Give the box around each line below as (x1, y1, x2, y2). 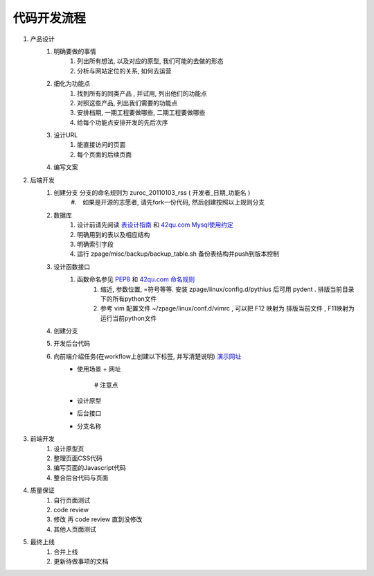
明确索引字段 (77, 240, 114, 248)
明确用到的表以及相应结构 (77, 230, 150, 238)
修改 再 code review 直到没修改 (53, 515, 143, 523)
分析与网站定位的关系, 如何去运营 (77, 67, 172, 75)
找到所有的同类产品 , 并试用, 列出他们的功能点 (77, 89, 207, 97)
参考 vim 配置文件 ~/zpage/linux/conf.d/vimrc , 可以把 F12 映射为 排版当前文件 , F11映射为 (100, 304, 355, 313)
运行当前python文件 (100, 314, 157, 322)
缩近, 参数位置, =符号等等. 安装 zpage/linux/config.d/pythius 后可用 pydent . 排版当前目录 (100, 285, 355, 293)
